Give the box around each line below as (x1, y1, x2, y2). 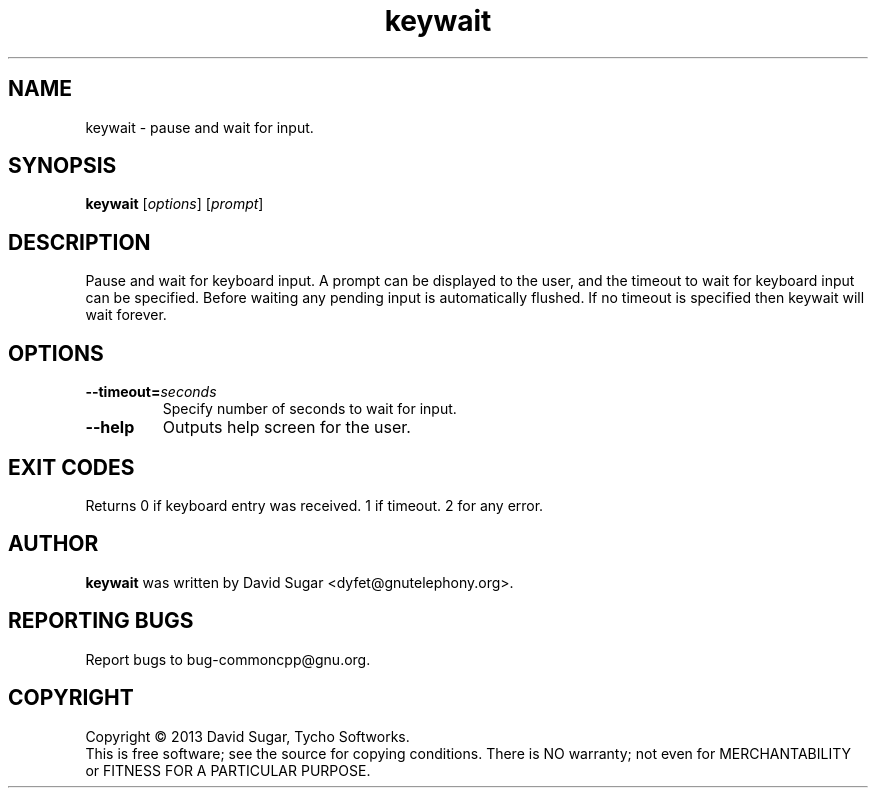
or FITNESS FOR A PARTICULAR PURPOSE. (85, 761, 371, 779)
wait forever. (85, 306, 167, 324)
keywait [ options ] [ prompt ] (85, 195, 264, 213)
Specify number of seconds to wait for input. (162, 400, 457, 418)
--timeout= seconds (85, 383, 217, 401)
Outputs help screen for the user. (162, 417, 411, 438)
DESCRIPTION (8, 229, 151, 255)
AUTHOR (8, 531, 99, 557)
